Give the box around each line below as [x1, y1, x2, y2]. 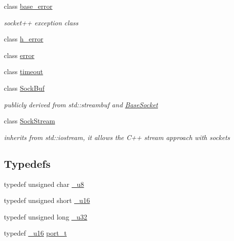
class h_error [4, 34, 43, 44]
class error [4, 50, 35, 60]
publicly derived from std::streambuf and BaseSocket [4, 99, 158, 109]
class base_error [4, 1, 53, 11]
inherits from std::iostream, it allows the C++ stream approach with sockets [4, 132, 230, 142]
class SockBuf [4, 82, 45, 93]
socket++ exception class [4, 17, 78, 27]
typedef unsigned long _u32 [4, 211, 87, 221]
